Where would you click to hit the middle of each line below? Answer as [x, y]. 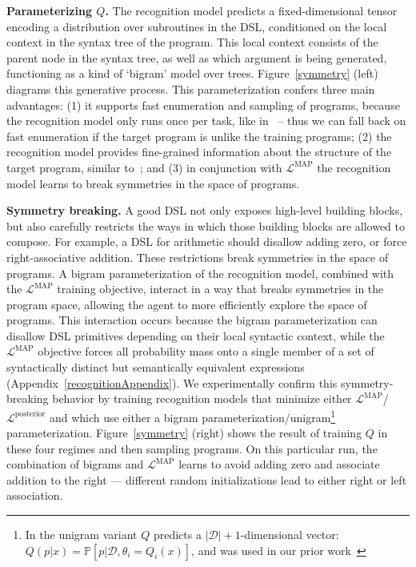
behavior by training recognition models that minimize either [202, 398]
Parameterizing [49, 10]
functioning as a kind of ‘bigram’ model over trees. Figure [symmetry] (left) [192, 73]
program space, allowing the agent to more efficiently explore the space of [187, 304]
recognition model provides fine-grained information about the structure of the [199, 152]
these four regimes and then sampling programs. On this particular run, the [192, 448]
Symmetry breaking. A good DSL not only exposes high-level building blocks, [205, 210]
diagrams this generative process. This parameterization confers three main [191, 88]
